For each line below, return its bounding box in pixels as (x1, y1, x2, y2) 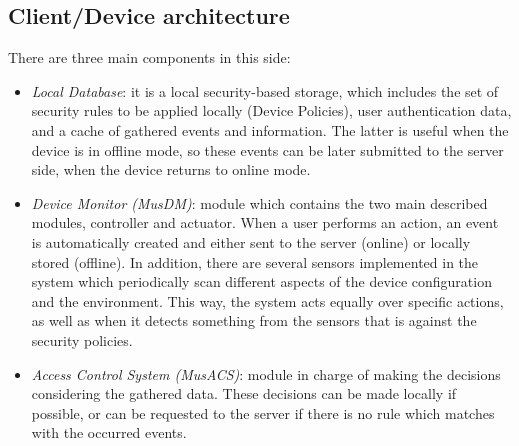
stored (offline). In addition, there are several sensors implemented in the (31, 251, 479, 272)
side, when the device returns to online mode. (31, 159, 311, 180)
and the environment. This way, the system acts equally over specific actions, (31, 290, 504, 311)
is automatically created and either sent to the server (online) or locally (31, 231, 471, 252)
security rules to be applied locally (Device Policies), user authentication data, (31, 100, 512, 121)
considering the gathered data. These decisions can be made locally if (31, 383, 457, 404)
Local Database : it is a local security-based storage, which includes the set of (31, 80, 499, 101)
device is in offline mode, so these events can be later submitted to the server (31, 139, 504, 160)
